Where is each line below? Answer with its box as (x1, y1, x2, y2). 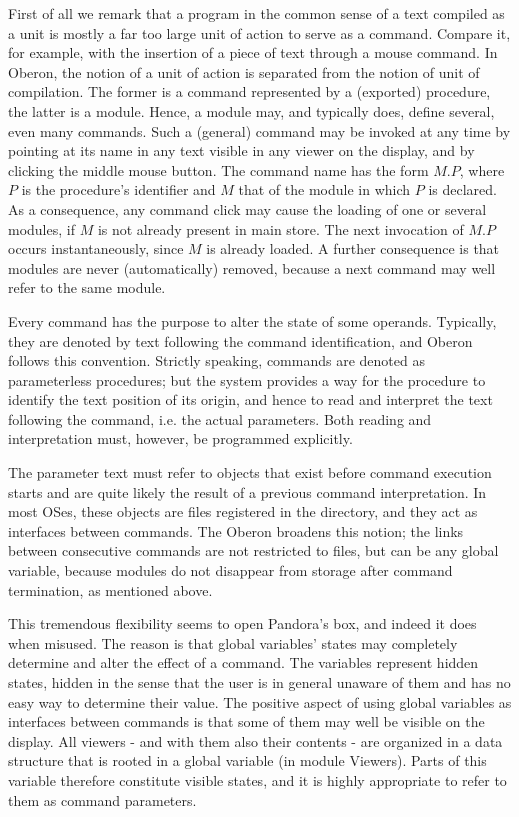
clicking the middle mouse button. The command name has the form (8, 159, 429, 180)
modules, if (8, 218, 75, 239)
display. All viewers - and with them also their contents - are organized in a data (8, 730, 503, 751)
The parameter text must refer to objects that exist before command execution (8, 462, 492, 483)
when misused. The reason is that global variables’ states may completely (8, 632, 458, 653)
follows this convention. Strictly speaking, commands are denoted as (8, 350, 425, 371)
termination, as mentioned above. (8, 579, 213, 600)
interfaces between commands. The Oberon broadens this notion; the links (8, 520, 464, 541)
